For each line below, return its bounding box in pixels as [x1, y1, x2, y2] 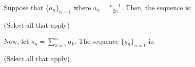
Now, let [4, 36, 29, 46]
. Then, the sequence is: [121, 2, 192, 12]
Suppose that [4, 2, 43, 12]
